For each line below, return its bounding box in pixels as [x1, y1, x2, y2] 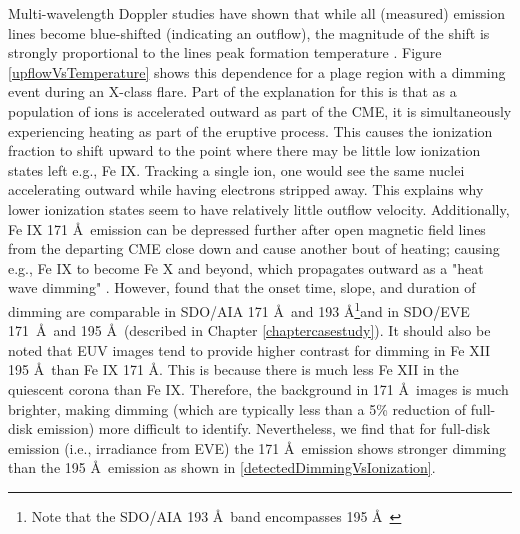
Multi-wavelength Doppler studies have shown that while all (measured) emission [8, 3, 505, 23]
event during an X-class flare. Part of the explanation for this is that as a [8, 81, 457, 102]
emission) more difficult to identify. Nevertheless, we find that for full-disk [37, 418, 491, 439]
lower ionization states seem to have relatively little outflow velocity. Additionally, [8, 198, 510, 219]
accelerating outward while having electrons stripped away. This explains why [8, 179, 484, 200]
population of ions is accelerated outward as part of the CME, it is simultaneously [8, 100, 512, 121]
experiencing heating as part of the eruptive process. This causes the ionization [8, 120, 493, 141]
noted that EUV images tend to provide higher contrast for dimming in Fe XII [8, 339, 491, 360]
